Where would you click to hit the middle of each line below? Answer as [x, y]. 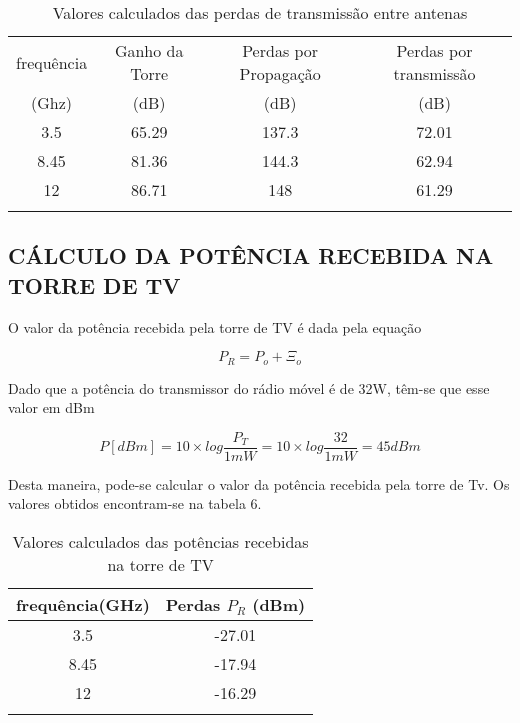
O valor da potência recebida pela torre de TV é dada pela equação [215, 326]
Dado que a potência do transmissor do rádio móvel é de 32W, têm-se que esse [249, 387]
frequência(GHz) [83, 605]
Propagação [280, 73]
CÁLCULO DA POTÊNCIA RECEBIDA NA [251, 255]
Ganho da [149, 50]
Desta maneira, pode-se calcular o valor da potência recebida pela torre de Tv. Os [259, 483]
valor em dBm [51, 407]
